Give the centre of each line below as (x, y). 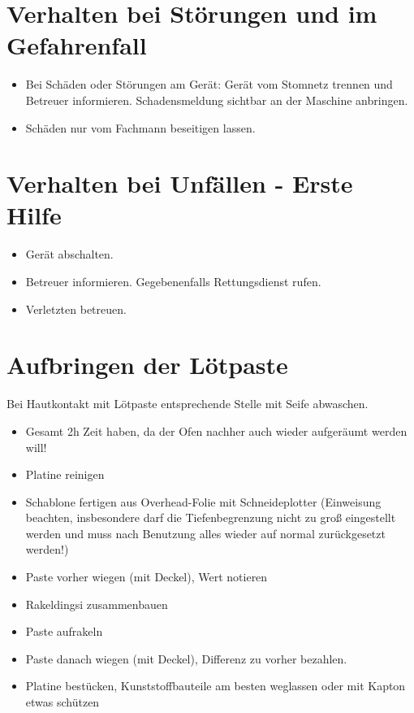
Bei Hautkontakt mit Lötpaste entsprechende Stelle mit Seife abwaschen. (188, 404)
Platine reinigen (65, 474)
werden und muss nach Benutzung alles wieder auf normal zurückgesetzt (205, 533)
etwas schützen (63, 702)
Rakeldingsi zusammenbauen (97, 604)
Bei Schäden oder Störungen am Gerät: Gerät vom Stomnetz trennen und (209, 84)
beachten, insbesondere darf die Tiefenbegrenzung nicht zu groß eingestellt (211, 517)
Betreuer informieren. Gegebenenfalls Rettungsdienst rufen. (173, 281)
